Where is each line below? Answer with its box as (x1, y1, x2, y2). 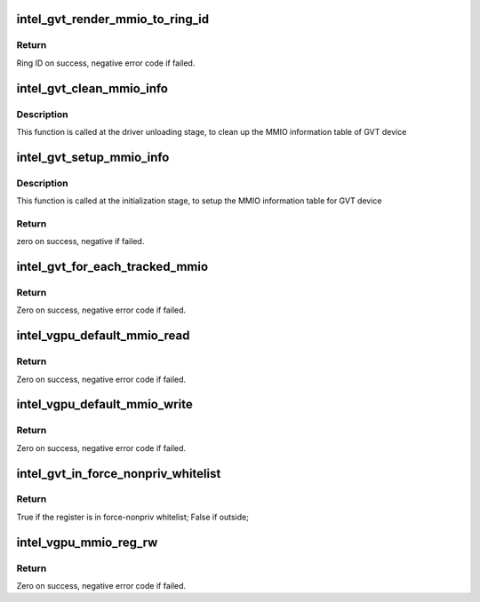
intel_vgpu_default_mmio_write (16, 397, 193, 412)
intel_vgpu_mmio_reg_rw (16, 535, 158, 550)
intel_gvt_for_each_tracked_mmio (16, 259, 209, 274)
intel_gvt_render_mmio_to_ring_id (16, 12, 209, 27)
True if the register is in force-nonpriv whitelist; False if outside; (16, 511, 249, 522)
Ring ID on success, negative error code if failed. (16, 58, 196, 68)
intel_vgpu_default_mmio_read (16, 329, 190, 344)
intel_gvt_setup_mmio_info (16, 149, 170, 164)
